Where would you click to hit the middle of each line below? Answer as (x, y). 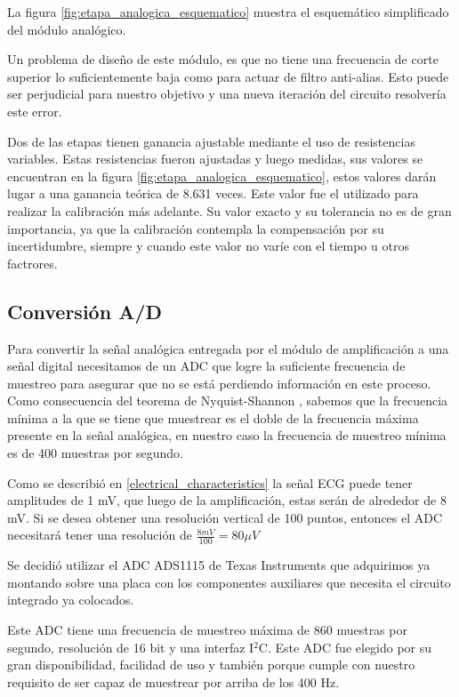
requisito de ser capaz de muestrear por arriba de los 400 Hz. (173, 681)
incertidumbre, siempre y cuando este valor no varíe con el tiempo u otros (208, 246)
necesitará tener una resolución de (100, 535)
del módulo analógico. (67, 29)
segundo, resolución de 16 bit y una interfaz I (131, 647)
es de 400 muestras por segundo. (95, 453)
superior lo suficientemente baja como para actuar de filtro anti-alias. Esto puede (228, 76)
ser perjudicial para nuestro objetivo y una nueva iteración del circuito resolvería (227, 94)
